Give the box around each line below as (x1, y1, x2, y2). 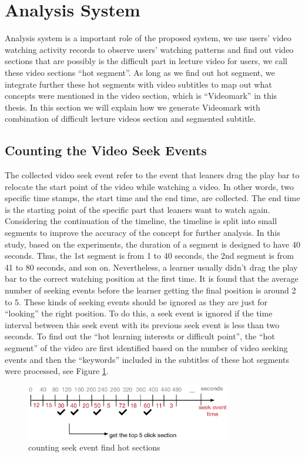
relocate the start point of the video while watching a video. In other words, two (5, 180, 294, 192)
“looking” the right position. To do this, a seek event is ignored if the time (5, 307, 273, 319)
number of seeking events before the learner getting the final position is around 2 (5, 284, 296, 296)
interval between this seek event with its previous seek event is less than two (5, 318, 280, 331)
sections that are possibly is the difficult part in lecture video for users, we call (5, 55, 287, 67)
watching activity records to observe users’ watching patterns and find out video (5, 43, 294, 55)
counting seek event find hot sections (28, 441, 160, 453)
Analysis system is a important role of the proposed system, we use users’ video (5, 32, 291, 44)
